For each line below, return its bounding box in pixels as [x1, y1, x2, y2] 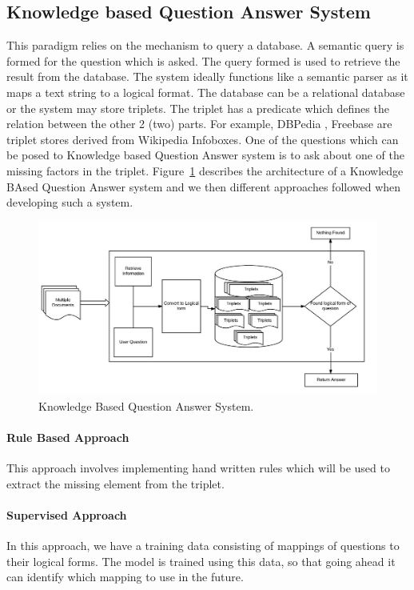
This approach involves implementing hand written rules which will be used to [6, 460, 390, 476]
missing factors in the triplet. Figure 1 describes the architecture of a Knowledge [6, 162, 404, 179]
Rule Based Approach [6, 428, 129, 445]
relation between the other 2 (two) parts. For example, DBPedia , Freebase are [6, 115, 392, 132]
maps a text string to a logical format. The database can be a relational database [6, 83, 405, 100]
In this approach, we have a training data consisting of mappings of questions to [6, 537, 400, 553]
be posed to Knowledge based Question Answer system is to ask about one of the [6, 146, 404, 163]
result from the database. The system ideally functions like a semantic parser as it [6, 68, 408, 85]
